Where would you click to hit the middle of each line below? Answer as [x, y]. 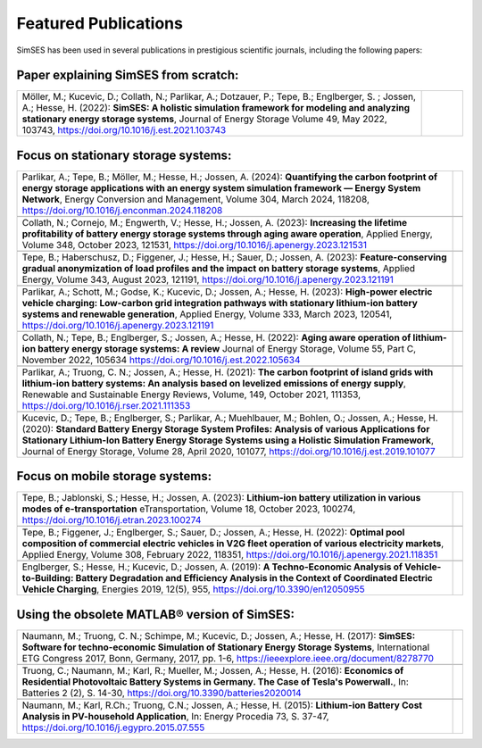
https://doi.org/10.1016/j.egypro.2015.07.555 [113, 727]
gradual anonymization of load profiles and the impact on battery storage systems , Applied [218, 268]
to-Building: [48, 578]
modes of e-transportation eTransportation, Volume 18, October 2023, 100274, [189, 509]
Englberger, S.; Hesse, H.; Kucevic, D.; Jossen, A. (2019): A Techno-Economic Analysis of [212, 567]
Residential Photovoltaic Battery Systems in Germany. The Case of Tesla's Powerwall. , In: [216, 682]
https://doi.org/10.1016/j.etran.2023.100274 [112, 520]
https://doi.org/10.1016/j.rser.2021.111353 [106, 405]
